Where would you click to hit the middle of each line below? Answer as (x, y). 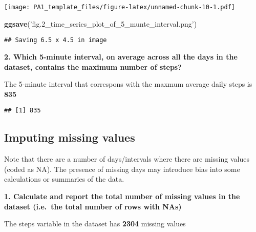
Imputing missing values (70, 137)
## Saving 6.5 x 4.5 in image (56, 40)
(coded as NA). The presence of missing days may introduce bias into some (122, 169)
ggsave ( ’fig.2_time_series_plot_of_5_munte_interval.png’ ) (101, 23)
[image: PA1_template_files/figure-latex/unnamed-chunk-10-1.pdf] (120, 7)
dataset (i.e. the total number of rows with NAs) (93, 206)
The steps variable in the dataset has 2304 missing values (95, 224)
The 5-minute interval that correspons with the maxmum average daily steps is (128, 84)
